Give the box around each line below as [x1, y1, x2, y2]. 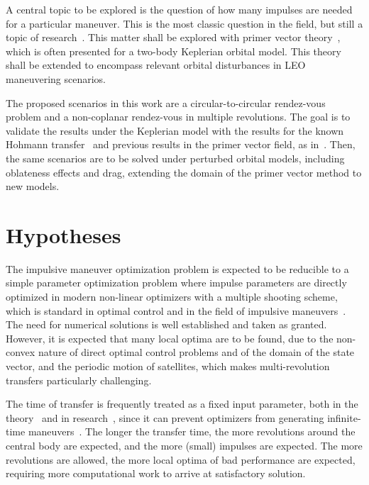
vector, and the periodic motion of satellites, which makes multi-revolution [6, 359, 330, 373]
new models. [6, 179, 60, 194]
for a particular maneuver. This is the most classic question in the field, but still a [6, 16, 363, 30]
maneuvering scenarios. [6, 71, 106, 86]
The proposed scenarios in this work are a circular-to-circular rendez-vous [6, 95, 326, 110]
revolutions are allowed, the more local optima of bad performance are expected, [6, 452, 356, 467]
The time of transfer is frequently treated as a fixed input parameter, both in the [6, 396, 358, 411]
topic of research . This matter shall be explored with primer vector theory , [6, 30, 341, 45]
